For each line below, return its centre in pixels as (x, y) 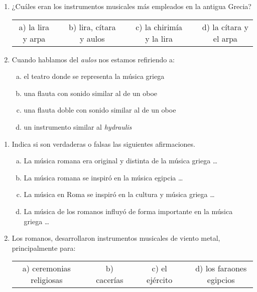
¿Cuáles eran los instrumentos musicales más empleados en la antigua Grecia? (132, 6)
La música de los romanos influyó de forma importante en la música (128, 211)
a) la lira (34, 27)
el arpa (225, 38)
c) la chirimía (159, 27)
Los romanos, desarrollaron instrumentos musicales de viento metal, (116, 238)
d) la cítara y (225, 27)
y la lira (159, 38)
